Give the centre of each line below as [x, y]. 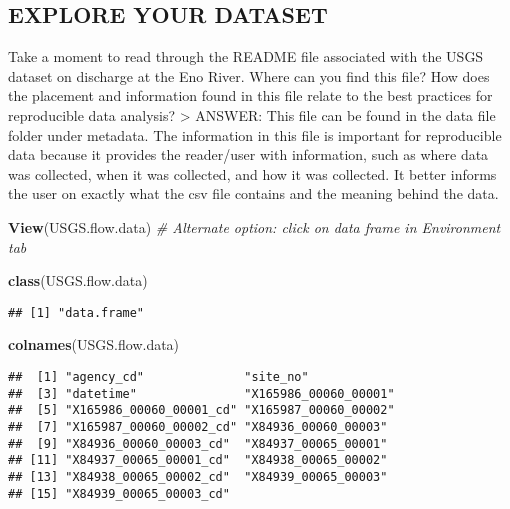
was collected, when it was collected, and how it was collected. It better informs [252, 173]
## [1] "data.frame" [76, 312]
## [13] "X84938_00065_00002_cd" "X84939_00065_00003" [198, 476]
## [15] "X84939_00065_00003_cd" [119, 493]
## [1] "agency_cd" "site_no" [158, 376]
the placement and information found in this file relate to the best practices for [250, 95]
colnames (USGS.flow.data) [94, 344]
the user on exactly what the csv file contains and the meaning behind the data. [253, 193]
